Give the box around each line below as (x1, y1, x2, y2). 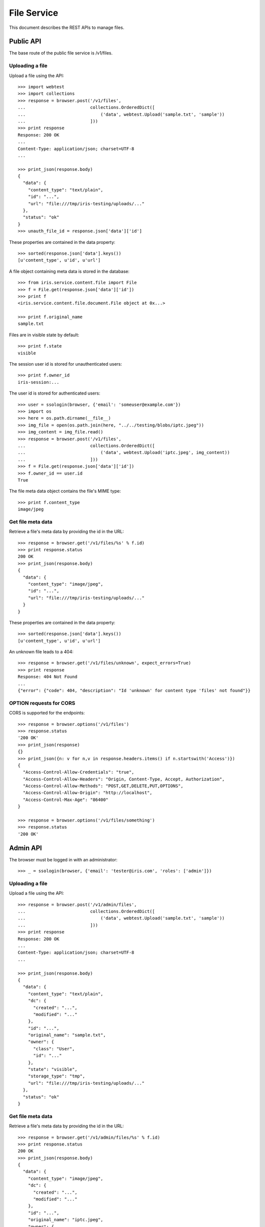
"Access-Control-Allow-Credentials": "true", (23, 770, 134, 775)
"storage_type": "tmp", (27, 1073, 85, 1079)
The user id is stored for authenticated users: (9, 390, 101, 396)
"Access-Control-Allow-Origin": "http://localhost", (23, 790, 153, 796)
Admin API (9, 844, 42, 852)
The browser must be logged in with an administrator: (9, 856, 118, 862)
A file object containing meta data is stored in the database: (9, 268, 130, 274)
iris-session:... (18, 379, 59, 385)
